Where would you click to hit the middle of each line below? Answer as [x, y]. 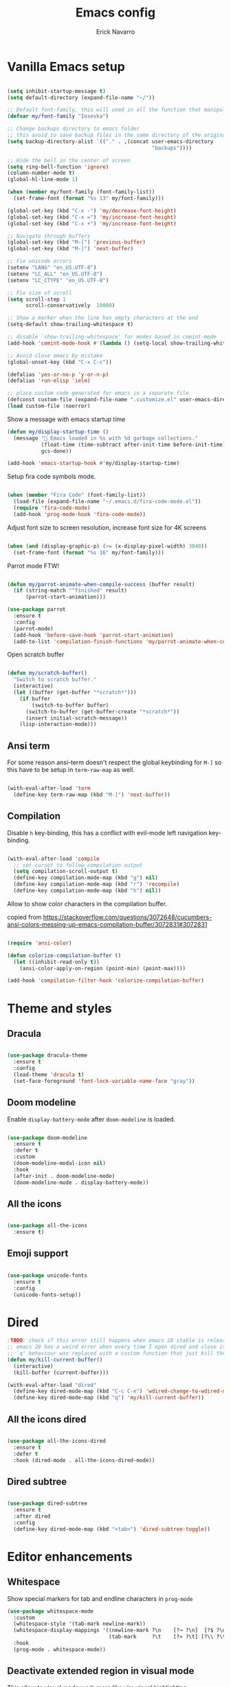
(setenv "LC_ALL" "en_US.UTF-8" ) [55, 274]
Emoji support [38, 1254]
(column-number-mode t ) [41, 173]
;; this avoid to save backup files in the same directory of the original [118, 136]
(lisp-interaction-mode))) [58, 724]
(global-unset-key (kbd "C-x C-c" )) [59, 362]
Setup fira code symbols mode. [52, 477]
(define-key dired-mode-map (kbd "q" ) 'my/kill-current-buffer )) [109, 1398]
